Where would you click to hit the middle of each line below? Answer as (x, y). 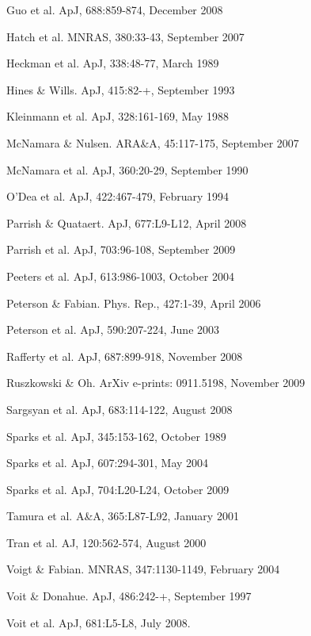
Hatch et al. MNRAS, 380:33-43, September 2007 (125, 36)
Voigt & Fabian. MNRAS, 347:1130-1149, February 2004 (143, 569)
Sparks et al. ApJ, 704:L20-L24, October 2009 (118, 489)
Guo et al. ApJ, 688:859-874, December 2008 (115, 10)
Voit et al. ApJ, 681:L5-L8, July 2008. (99, 622)
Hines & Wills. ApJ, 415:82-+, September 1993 (121, 89)
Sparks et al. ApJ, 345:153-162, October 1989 (116, 436)
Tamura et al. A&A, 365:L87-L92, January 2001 (123, 516)
